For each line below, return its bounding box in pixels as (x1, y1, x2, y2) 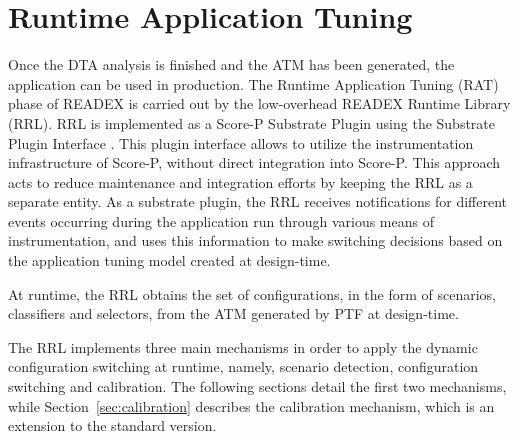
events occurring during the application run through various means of (8, 210, 434, 231)
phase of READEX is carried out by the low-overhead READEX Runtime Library (8, 93, 511, 114)
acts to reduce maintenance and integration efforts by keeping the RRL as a (8, 171, 473, 192)
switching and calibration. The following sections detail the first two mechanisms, (8, 376, 507, 397)
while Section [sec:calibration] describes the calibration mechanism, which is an (8, 395, 495, 416)
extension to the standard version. (8, 415, 217, 436)
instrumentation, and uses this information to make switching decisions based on (8, 230, 503, 251)
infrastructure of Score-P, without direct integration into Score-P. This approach (8, 152, 501, 173)
